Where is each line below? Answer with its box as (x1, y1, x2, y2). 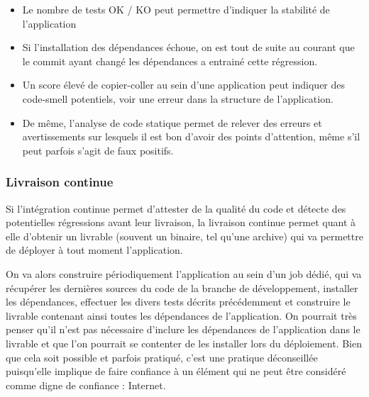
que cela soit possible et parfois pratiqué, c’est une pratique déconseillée (6, 350, 318, 364)
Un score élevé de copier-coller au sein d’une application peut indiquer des (22, 77, 346, 92)
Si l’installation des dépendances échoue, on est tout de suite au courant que (22, 40, 355, 55)
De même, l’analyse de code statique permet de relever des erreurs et (22, 115, 322, 130)
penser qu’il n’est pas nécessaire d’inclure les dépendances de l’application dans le (6, 322, 360, 337)
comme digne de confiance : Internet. (6, 377, 166, 392)
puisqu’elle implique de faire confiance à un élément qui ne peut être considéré (6, 364, 346, 379)
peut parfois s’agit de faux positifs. (22, 142, 174, 157)
